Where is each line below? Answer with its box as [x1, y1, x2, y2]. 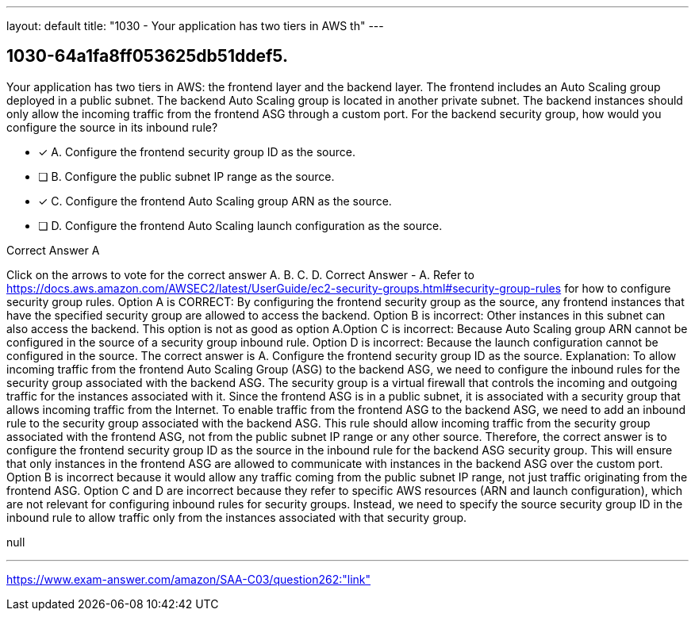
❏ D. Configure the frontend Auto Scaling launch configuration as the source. [38, 218, 443, 232]
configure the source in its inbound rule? [6, 120, 218, 134]
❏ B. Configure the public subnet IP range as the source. [38, 169, 335, 183]
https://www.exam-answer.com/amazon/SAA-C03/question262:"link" [6, 572, 371, 586]
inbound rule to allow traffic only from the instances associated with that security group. [6, 510, 467, 524]
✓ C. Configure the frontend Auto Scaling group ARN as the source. [38, 194, 392, 208]
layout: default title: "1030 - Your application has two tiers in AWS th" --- [6, 19, 384, 33]
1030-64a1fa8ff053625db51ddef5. [6, 46, 288, 67]
